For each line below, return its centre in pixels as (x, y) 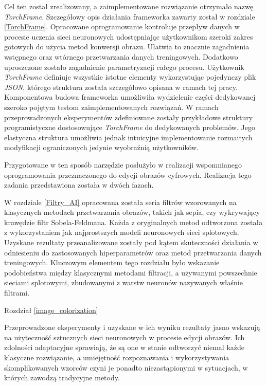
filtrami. (17, 293)
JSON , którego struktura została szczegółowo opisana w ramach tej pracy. (121, 87)
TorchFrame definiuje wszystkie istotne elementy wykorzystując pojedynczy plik (130, 77)
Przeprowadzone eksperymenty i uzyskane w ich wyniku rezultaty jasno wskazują (132, 327)
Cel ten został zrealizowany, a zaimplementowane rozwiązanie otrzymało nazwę (129, 6)
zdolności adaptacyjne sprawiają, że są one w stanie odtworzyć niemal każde (124, 347)
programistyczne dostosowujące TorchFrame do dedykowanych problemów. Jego (130, 127)
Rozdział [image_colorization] (51, 310)
